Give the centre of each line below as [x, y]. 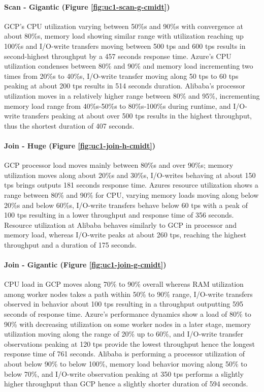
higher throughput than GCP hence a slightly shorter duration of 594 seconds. [126, 384]
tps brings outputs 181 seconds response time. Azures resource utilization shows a [131, 185]
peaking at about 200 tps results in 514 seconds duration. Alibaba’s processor [125, 86]
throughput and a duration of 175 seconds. [71, 244]
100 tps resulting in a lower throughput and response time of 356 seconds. [119, 215]
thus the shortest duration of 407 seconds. [69, 125]
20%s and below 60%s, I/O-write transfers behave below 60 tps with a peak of [126, 205]
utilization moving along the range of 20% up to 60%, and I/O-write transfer [124, 334]
